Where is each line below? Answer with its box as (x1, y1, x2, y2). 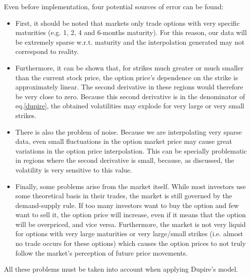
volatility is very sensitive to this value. (15, 164, 132, 174)
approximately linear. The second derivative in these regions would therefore (15, 82, 243, 92)
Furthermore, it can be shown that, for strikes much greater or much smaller (15, 62, 244, 72)
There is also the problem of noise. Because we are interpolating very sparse (15, 126, 242, 137)
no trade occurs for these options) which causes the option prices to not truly (15, 238, 246, 248)
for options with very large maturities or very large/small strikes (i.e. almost (15, 228, 243, 239)
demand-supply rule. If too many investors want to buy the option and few (15, 200, 239, 210)
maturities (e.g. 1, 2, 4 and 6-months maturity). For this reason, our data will (15, 27, 247, 37)
